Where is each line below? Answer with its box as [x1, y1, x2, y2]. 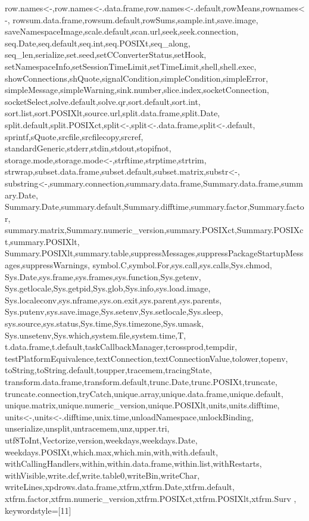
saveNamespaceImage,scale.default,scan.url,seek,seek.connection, [5, 25, 239, 38]
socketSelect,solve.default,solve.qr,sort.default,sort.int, [5, 95, 201, 107]
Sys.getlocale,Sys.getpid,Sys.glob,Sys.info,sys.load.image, [5, 282, 211, 294]
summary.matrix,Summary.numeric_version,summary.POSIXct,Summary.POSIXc [5, 224, 304, 236]
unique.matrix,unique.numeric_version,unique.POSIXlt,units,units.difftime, [5, 399, 280, 411]
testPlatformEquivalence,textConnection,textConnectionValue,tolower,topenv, [5, 352, 288, 364]
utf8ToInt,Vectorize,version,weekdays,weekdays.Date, [5, 433, 198, 446]
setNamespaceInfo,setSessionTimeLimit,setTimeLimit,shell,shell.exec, [5, 60, 257, 72]
